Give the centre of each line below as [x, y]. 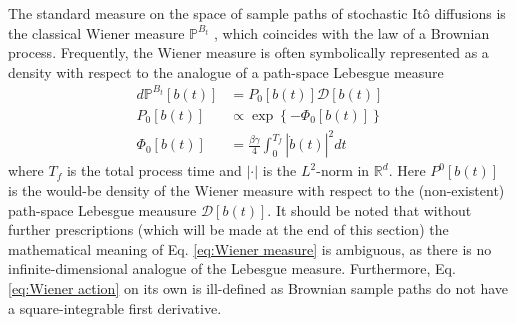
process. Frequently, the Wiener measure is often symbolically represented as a [248, 52]
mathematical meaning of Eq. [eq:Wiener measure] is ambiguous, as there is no [250, 248]
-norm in [343, 170]
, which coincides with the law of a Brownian [352, 32]
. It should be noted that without [369, 209]
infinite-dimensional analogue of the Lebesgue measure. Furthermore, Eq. [232, 268]
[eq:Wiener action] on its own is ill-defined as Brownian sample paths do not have [258, 288]
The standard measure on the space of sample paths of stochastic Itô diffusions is [257, 13]
